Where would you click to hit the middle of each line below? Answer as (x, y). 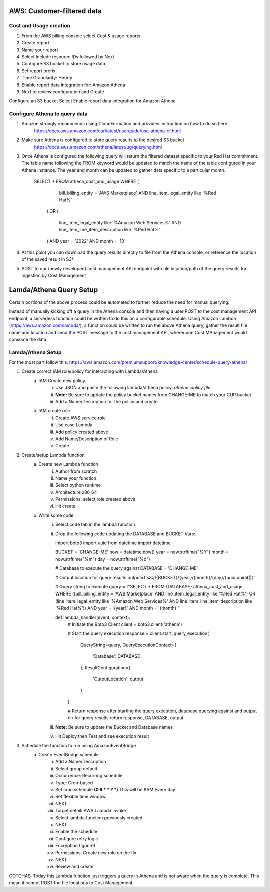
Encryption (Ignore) (76, 846)
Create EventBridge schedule (69, 755)
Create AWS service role (81, 418)
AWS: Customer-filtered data (55, 11)
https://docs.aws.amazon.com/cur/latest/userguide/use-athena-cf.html (108, 131)
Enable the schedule (76, 832)
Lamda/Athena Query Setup (54, 290)
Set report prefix (39, 71)
